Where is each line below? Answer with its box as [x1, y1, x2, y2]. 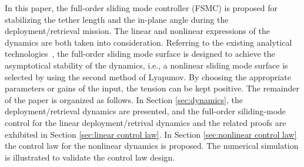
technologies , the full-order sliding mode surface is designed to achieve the [5, 47, 275, 60]
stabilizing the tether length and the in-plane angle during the [5, 13, 229, 25]
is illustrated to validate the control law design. [5, 151, 175, 163]
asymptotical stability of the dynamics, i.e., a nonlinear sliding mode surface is [5, 59, 288, 71]
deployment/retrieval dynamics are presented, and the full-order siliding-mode [5, 105, 286, 117]
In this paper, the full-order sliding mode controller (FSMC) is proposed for [5, 2, 278, 13]
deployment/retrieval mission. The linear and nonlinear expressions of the [5, 25, 270, 37]
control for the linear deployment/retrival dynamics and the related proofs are [5, 116, 286, 128]
